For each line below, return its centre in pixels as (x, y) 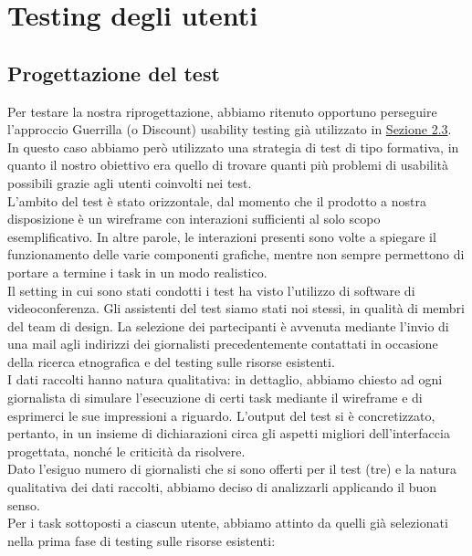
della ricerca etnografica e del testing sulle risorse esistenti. (171, 361)
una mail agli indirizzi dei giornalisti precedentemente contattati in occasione (223, 344)
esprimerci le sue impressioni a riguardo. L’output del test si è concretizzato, (221, 415)
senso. (24, 504)
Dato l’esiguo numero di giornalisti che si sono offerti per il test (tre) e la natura (232, 469)
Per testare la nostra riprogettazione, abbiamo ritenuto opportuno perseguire (222, 111)
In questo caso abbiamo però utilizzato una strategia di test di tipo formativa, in (233, 147)
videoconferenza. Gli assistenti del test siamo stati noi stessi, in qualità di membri (236, 308)
